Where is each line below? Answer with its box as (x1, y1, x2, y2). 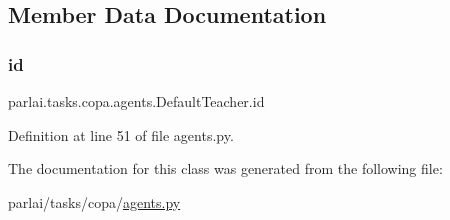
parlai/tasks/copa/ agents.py (8, 191, 181, 212)
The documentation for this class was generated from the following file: (8, 158, 443, 179)
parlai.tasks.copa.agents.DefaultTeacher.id (8, 91, 265, 111)
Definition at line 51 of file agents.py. (8, 124, 234, 145)
